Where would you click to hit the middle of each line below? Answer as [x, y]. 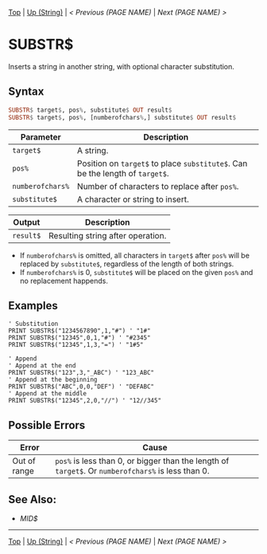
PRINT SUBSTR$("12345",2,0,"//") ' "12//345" [85, 401]
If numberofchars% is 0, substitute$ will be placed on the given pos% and [136, 272]
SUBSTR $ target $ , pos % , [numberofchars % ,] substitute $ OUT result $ [122, 117]
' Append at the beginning [53, 380]
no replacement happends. [64, 281]
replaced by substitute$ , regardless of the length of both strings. [127, 264]
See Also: [33, 499]
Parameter [41, 137]
